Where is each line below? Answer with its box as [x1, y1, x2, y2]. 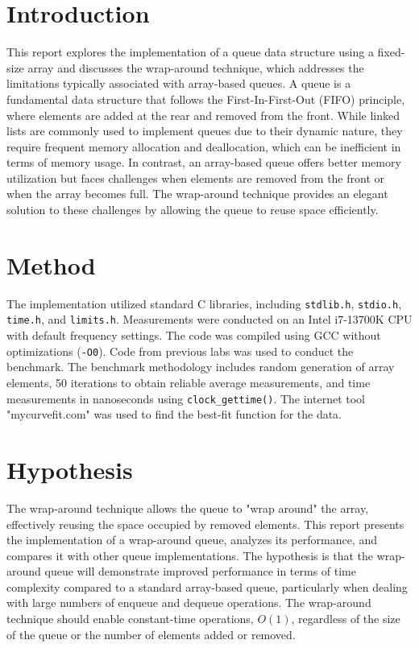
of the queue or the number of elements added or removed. [6, 625, 296, 642]
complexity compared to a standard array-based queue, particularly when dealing [6, 578, 408, 595]
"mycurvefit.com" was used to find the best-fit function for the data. [6, 406, 342, 423]
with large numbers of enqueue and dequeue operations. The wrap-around [6, 594, 371, 611]
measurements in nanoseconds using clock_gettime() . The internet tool [6, 390, 366, 407]
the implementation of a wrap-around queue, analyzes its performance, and [6, 531, 377, 548]
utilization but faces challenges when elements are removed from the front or [6, 169, 384, 186]
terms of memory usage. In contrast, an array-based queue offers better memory [6, 154, 401, 171]
